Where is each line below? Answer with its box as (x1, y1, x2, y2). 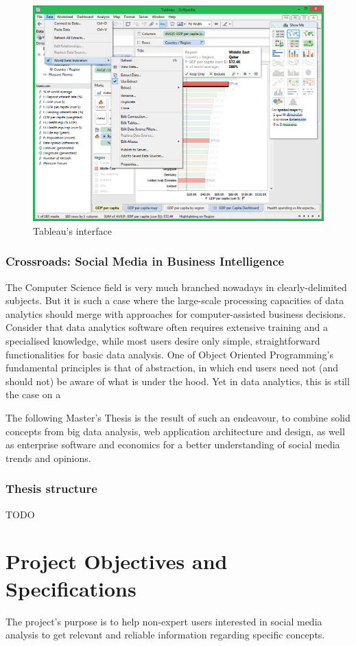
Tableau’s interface (33, 223, 112, 238)
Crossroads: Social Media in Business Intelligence (5, 253, 285, 270)
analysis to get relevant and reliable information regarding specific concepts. (5, 627, 325, 642)
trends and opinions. (5, 450, 91, 465)
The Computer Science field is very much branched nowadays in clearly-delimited (5, 279, 347, 294)
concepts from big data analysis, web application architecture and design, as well (5, 424, 345, 438)
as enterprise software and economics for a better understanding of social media (5, 437, 340, 452)
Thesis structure (5, 480, 97, 497)
